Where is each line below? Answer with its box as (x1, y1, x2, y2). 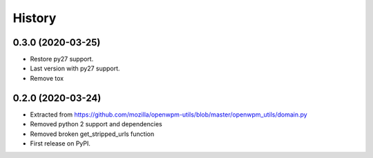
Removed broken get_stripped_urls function (30, 130, 155, 138)
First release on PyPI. (30, 139, 91, 148)
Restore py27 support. (30, 55, 94, 63)
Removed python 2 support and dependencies (30, 120, 162, 128)
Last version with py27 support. (30, 64, 120, 72)
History (12, 10, 57, 26)
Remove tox (30, 74, 64, 82)
